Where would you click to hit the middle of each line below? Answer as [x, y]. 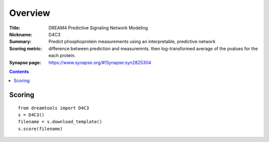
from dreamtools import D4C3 [54, 108]
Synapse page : [25, 63]
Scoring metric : [26, 48]
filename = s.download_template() [60, 122]
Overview [30, 13]
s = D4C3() [31, 115]
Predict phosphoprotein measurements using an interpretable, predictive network [132, 42]
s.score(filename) [41, 129]
